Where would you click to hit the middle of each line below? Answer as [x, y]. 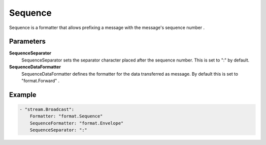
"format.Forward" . [40, 81]
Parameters [27, 42]
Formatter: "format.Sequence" [66, 116]
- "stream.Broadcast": [47, 110]
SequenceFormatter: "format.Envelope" [77, 123]
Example [23, 95]
